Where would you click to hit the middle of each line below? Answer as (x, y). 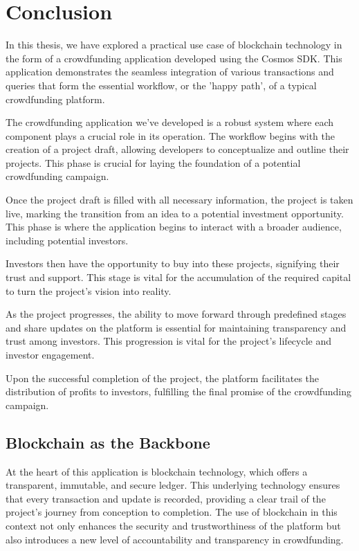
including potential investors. (67, 240)
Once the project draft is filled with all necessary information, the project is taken (179, 200)
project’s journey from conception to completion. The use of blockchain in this (172, 512)
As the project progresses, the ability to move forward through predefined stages (176, 314)
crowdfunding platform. (55, 99)
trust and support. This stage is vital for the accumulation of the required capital (178, 277)
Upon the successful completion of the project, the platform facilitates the (163, 378)
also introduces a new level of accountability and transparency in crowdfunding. (175, 539)
